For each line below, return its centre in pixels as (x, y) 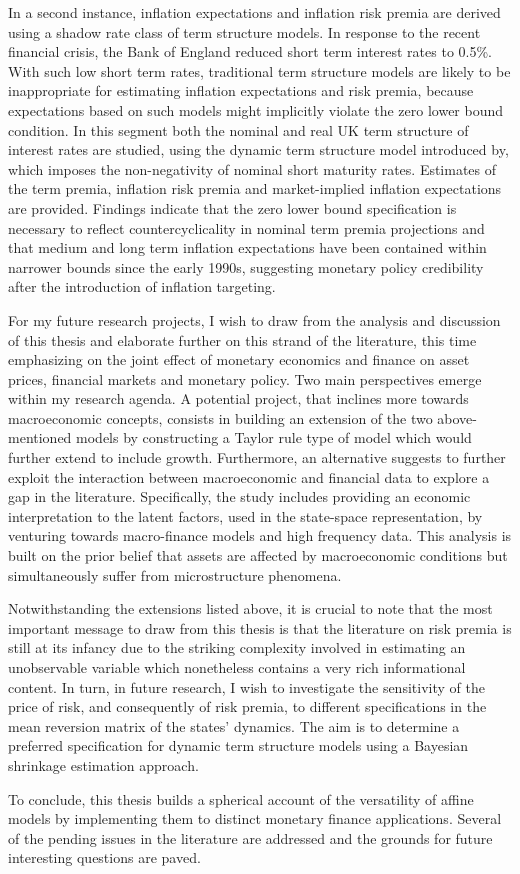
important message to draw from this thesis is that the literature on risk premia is (260, 627)
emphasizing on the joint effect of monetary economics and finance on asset (239, 359)
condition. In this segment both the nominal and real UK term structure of (238, 129)
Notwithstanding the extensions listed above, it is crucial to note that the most (250, 608)
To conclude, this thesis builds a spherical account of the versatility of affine (241, 798)
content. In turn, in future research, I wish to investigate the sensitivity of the (246, 686)
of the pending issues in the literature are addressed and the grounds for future (250, 837)
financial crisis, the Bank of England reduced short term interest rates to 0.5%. (250, 51)
